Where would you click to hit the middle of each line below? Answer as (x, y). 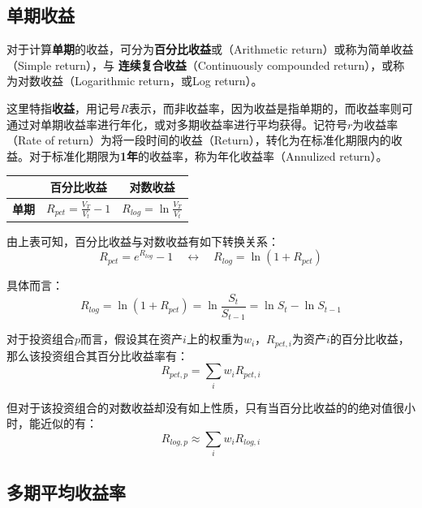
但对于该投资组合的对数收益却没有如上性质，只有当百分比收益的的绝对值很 (205, 407)
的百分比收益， (370, 339)
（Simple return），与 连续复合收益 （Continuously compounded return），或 (200, 65)
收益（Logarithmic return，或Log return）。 (151, 81)
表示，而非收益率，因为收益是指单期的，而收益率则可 (271, 108)
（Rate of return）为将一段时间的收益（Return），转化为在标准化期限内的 (199, 140)
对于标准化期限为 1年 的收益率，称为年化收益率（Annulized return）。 (208, 155)
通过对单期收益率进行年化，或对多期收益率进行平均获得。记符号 (177, 124)
